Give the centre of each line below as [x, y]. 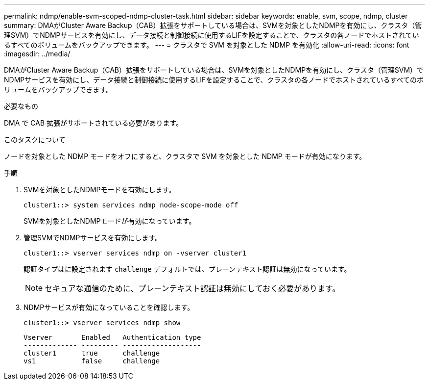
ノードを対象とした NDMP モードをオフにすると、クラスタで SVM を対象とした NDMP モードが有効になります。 [185, 156]
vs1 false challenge [92, 361]
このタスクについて [35, 140]
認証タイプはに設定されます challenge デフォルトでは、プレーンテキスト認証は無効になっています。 [187, 269]
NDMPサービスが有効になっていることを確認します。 [109, 307]
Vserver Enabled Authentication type [112, 337]
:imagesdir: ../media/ [37, 54]
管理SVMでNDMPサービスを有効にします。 [93, 238]
